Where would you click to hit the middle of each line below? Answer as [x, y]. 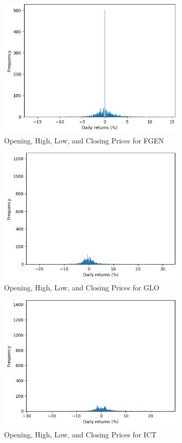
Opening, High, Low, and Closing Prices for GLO [82, 287]
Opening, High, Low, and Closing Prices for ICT [80, 434]
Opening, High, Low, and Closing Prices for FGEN [84, 140]
